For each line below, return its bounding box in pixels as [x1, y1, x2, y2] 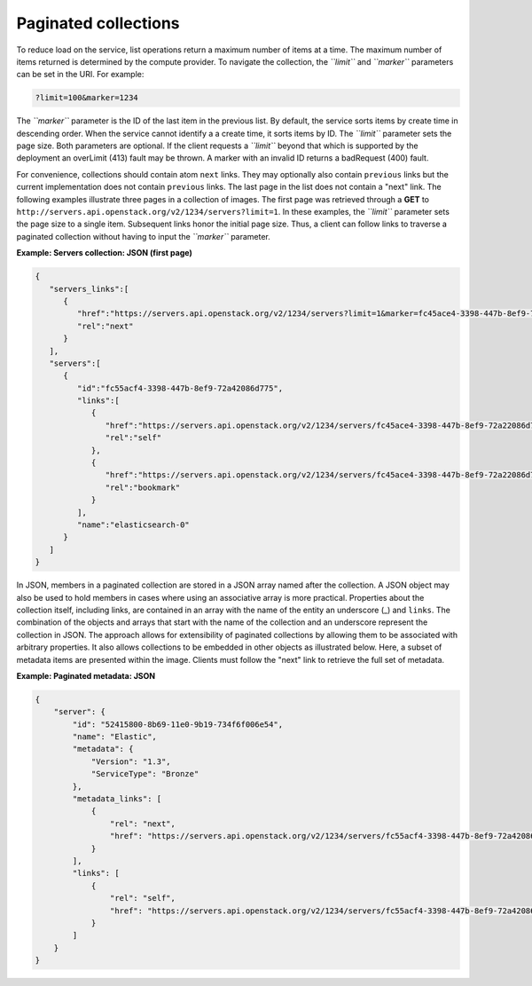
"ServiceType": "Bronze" [90, 769, 199, 779]
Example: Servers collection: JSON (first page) [16, 248, 192, 258]
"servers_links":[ [49, 284, 129, 294]
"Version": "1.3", [90, 756, 172, 767]
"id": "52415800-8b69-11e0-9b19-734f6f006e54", [72, 719, 284, 730]
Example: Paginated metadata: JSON [16, 670, 155, 681]
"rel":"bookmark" [105, 482, 181, 493]
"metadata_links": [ [72, 794, 162, 803]
